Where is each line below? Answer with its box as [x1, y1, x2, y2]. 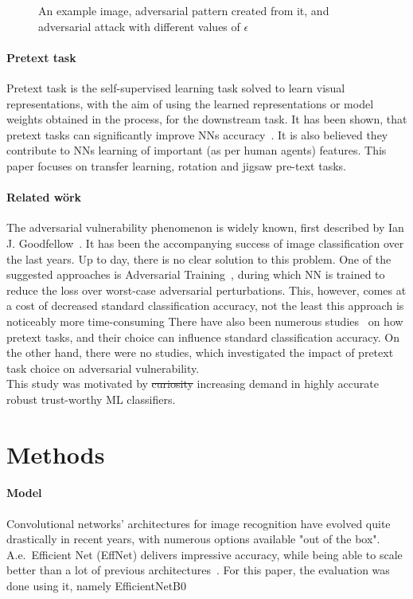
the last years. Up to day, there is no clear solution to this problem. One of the [6, 250, 392, 267]
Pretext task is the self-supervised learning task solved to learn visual [6, 79, 345, 96]
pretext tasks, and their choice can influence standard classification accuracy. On [6, 328, 400, 345]
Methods [6, 437, 105, 470]
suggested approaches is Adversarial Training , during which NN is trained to [6, 266, 385, 283]
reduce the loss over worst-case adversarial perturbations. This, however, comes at [6, 281, 407, 298]
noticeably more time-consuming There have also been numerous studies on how [6, 312, 403, 329]
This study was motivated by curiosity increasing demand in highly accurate [6, 375, 379, 392]
